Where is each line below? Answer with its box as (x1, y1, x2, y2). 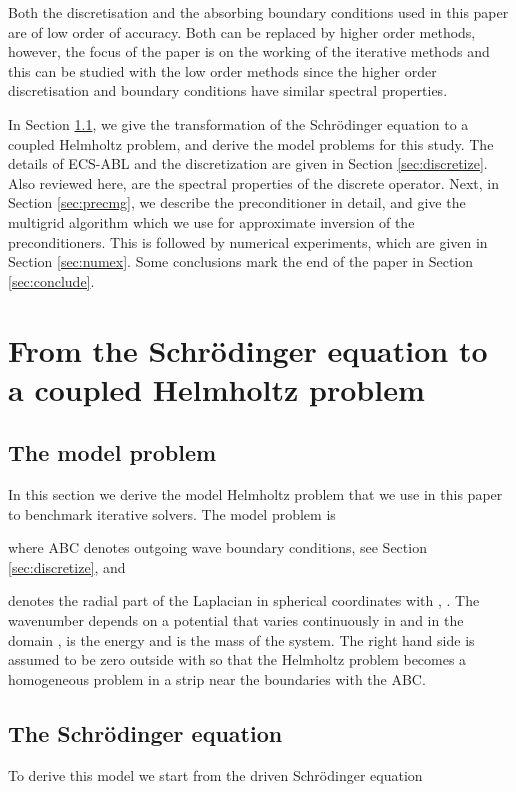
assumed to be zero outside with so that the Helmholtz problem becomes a (8, 649, 467, 670)
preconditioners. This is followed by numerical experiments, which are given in (8, 231, 488, 252)
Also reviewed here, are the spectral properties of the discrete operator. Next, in (8, 172, 500, 193)
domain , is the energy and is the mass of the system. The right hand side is (8, 629, 475, 650)
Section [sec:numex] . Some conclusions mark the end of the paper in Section (8, 251, 474, 272)
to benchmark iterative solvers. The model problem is (8, 503, 336, 524)
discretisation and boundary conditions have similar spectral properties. (8, 80, 448, 101)
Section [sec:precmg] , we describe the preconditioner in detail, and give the (8, 192, 466, 213)
